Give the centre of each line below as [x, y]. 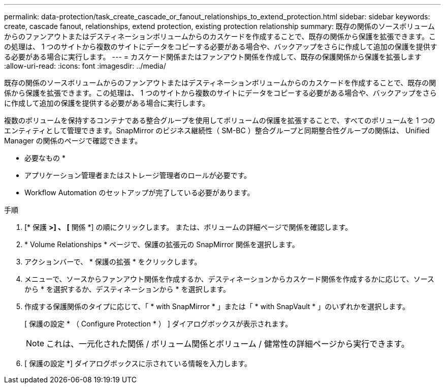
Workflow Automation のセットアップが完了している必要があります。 [139, 192]
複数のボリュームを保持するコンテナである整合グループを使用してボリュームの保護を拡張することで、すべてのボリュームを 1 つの [220, 120]
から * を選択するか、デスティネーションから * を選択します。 [127, 289]
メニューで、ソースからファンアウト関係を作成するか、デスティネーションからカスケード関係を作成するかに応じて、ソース [230, 279]
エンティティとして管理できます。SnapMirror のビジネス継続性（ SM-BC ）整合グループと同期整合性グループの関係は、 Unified [217, 130]
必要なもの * [45, 158]
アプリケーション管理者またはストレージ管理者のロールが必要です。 [138, 175]
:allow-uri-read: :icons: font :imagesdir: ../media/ [85, 66]
